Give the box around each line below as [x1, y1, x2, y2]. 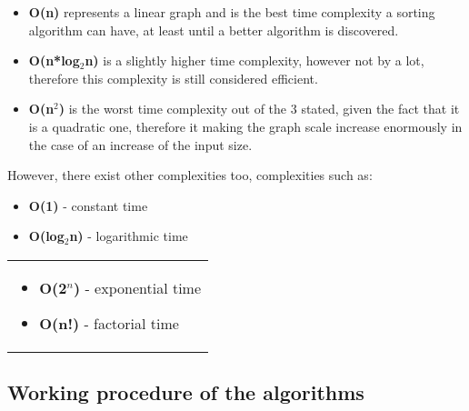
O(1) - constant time [28, 195, 148, 215]
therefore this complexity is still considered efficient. [28, 68, 318, 87]
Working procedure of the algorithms [7, 378, 364, 406]
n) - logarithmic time [69, 226, 188, 246]
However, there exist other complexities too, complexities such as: [7, 165, 373, 185]
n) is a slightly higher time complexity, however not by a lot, [85, 51, 424, 70]
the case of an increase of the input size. [28, 135, 253, 154]
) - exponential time [73, 276, 202, 298]
